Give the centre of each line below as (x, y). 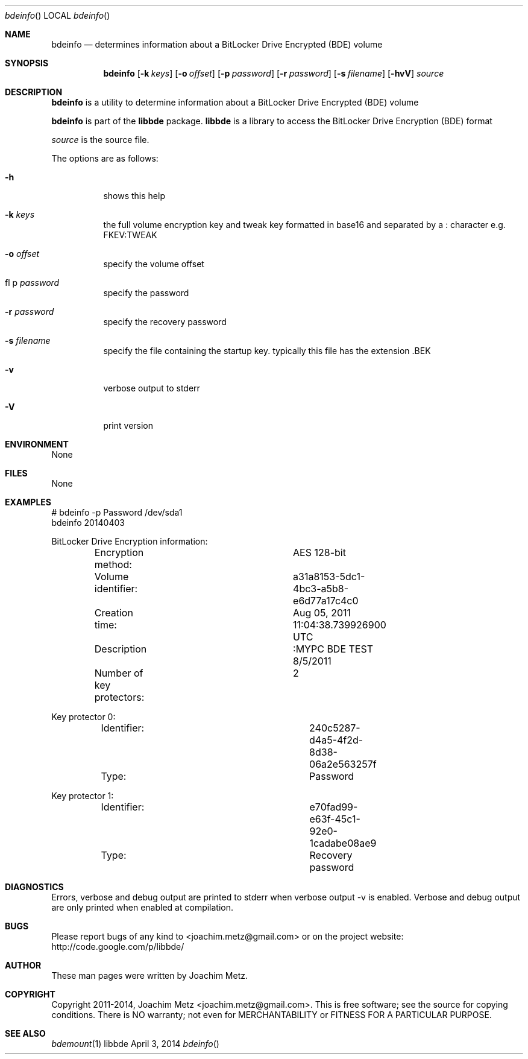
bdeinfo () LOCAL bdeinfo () (58, 15)
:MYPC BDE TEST (333, 649)
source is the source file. (100, 140)
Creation (114, 613)
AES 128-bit (319, 552)
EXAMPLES (28, 502)
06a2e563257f (343, 764)
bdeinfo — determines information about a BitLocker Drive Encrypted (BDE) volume (217, 44)
